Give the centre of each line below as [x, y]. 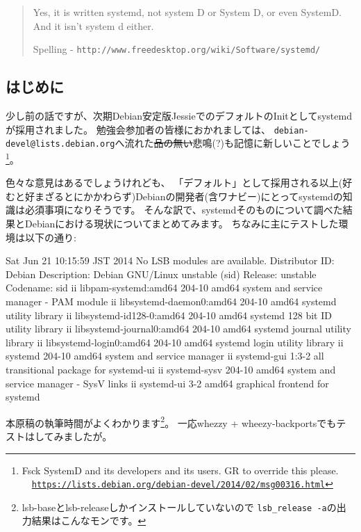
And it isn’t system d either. [93, 25]
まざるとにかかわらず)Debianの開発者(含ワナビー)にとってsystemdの [188, 196]
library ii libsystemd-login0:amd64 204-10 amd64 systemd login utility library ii [175, 342]
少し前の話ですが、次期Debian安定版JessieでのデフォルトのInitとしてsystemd [179, 116]
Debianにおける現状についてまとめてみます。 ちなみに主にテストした [182, 223]
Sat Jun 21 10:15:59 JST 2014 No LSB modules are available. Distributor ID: [170, 260]
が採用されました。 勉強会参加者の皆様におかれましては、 [138, 129]
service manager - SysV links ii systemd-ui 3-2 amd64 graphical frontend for [167, 383]
